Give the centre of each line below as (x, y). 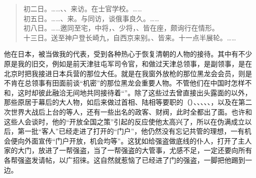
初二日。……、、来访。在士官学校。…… (83, 8)
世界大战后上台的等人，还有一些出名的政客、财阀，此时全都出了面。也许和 (131, 111)
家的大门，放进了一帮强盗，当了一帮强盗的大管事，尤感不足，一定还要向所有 (128, 150)
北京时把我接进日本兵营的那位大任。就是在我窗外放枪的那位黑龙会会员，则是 (128, 73)
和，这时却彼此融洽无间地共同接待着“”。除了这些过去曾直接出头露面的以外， (128, 92)
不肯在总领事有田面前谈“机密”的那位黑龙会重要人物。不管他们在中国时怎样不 (128, 83)
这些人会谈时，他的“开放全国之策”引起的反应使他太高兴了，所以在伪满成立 (125, 121)
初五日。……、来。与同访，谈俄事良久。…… (91, 18)
